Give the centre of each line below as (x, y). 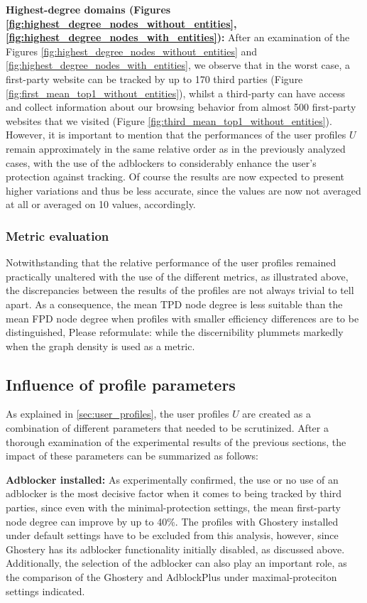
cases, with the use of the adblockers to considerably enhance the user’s (161, 162)
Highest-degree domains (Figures (88, 9)
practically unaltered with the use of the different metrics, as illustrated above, (177, 276)
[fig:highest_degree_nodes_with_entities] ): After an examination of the (178, 37)
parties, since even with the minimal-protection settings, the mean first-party (173, 507)
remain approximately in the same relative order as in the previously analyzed (176, 148)
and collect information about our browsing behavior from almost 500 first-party (181, 107)
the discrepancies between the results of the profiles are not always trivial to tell (180, 290)
